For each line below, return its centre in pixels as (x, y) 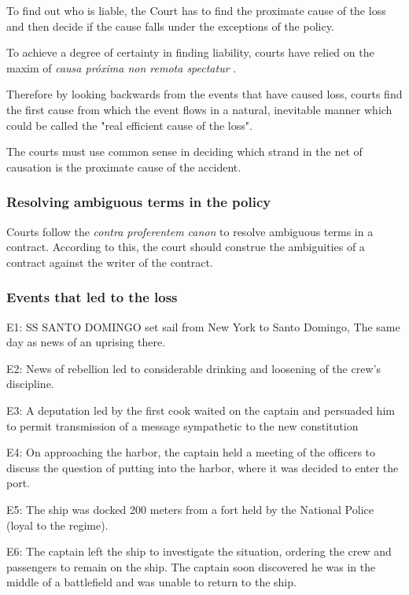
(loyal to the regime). (57, 525)
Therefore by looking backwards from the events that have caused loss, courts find (204, 94)
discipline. (30, 384)
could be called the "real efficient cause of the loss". (129, 125)
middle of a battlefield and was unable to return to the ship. (151, 582)
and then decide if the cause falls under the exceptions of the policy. (170, 26)
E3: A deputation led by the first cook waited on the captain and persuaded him (201, 410)
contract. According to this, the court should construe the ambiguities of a (186, 247)
